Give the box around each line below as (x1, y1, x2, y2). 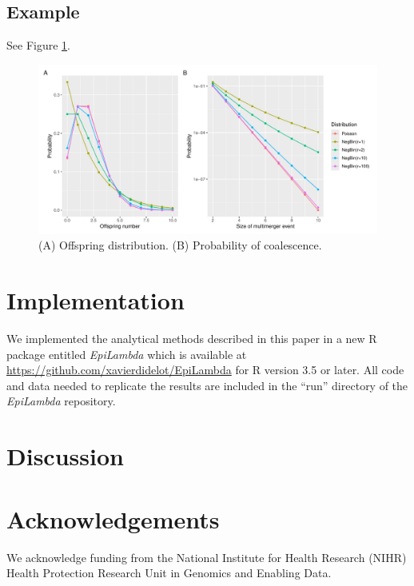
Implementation (6, 284, 185, 317)
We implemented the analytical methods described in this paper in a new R (6, 330, 377, 347)
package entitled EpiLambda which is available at (6, 345, 247, 362)
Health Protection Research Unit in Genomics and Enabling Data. (6, 564, 332, 581)
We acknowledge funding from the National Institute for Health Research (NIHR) (6, 548, 407, 565)
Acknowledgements (6, 502, 220, 535)
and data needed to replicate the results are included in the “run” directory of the (6, 377, 408, 393)
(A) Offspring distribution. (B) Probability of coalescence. (38, 237, 322, 253)
